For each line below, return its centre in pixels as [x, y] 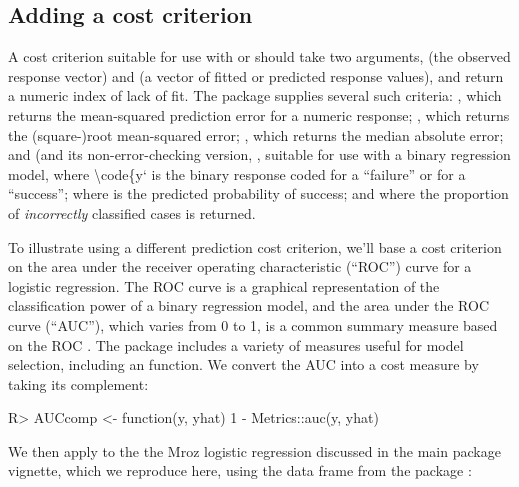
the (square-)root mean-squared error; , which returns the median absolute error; [256, 134]
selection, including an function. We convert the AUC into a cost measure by [243, 364]
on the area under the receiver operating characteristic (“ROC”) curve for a [240, 266]
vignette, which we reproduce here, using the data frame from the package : [240, 470]
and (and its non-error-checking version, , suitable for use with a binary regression [259, 154]
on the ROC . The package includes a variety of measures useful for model [236, 344]
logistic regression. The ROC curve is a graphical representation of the [224, 285]
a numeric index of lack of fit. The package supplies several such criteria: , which [255, 95]
